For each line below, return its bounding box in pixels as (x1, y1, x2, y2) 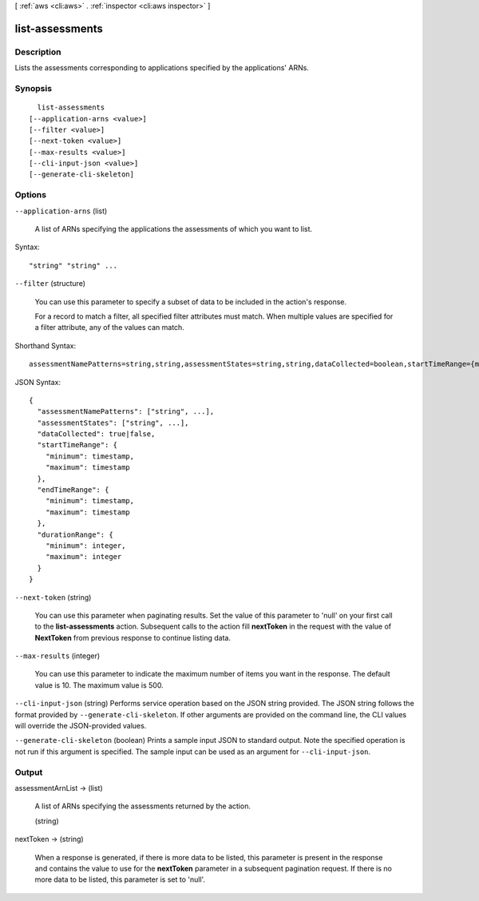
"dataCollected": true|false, (37, 430, 156, 439)
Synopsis (14, 82, 52, 93)
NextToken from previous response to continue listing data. (34, 633, 232, 642)
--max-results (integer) (14, 651, 101, 661)
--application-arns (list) (14, 206, 108, 216)
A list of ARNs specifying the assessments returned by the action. (34, 801, 251, 811)
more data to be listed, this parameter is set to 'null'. (34, 875, 206, 884)
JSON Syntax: (14, 377, 61, 387)
